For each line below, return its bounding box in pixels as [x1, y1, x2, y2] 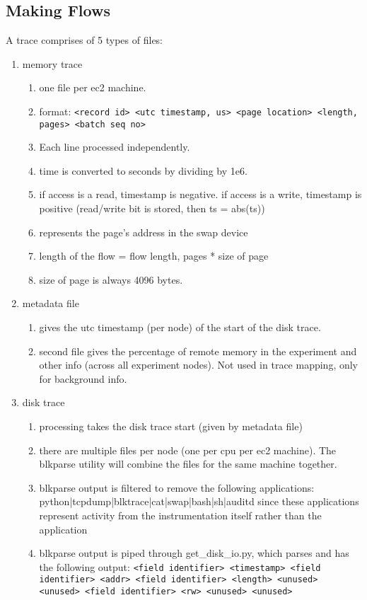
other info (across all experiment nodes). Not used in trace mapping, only [39, 357, 359, 372]
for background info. [39, 371, 127, 386]
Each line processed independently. [39, 139, 190, 154]
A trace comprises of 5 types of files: [6, 33, 163, 47]
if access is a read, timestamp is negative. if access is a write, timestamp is [39, 187, 362, 202]
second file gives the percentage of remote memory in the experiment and [39, 343, 357, 358]
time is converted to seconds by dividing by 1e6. [39, 163, 247, 178]
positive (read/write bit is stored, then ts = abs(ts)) [39, 201, 265, 216]
